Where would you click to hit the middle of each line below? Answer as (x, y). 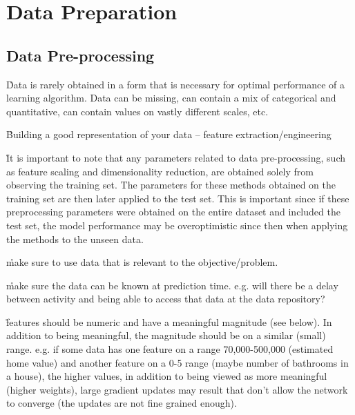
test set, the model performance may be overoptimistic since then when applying (177, 225)
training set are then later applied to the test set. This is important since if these (178, 198)
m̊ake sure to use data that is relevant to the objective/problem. (142, 262)
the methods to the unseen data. (75, 239)
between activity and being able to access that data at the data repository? (166, 299)
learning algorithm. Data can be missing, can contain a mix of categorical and (171, 98)
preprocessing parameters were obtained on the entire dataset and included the (173, 212)
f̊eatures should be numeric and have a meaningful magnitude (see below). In (169, 321)
